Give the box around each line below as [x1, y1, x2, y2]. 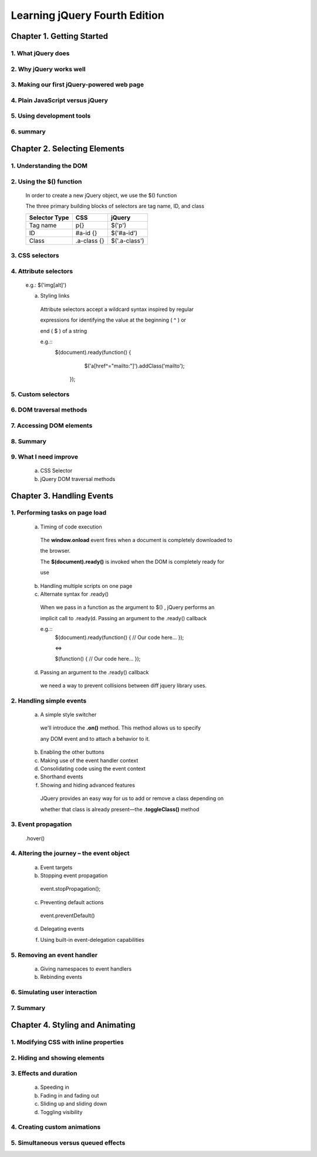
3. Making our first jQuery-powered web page [11, 81, 144, 89]
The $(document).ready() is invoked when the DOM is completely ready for [40, 558, 225, 565]
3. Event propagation [11, 820, 72, 828]
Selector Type [29, 213, 69, 222]
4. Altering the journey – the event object [11, 850, 130, 858]
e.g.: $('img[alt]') [25, 281, 67, 288]
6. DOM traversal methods [11, 406, 87, 414]
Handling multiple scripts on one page [40, 582, 133, 589]
